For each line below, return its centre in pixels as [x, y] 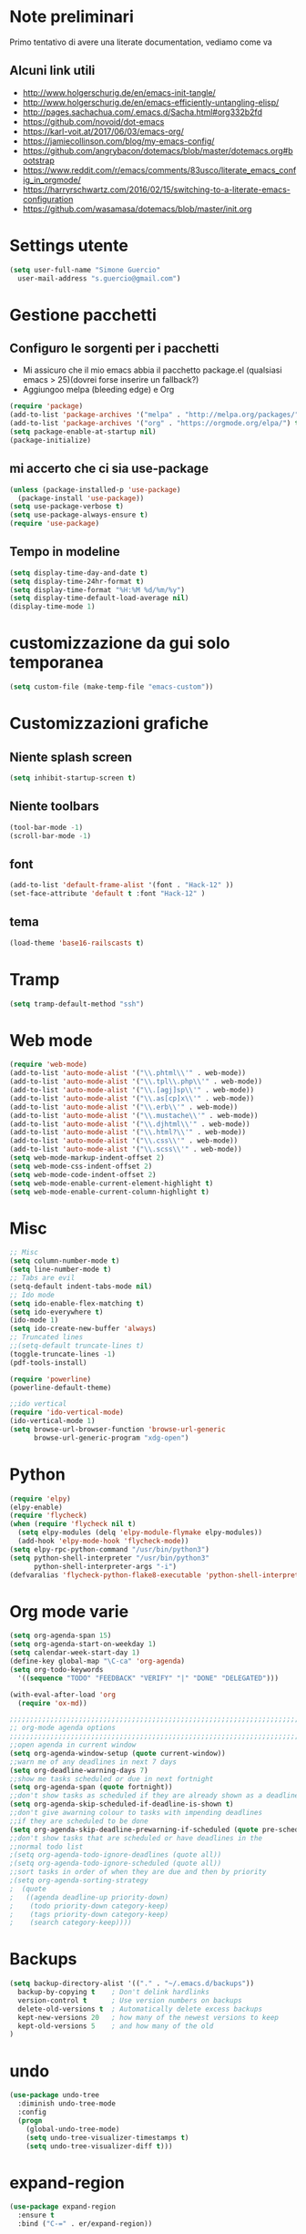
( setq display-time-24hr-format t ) [77, 581]
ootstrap [38, 160]
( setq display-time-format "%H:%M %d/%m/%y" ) [97, 589]
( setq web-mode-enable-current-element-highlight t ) [112, 1183]
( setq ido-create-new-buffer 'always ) [83, 1329]
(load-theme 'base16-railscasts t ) [77, 943]
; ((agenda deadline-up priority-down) [89, 1897]
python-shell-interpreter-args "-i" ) [105, 1566]
